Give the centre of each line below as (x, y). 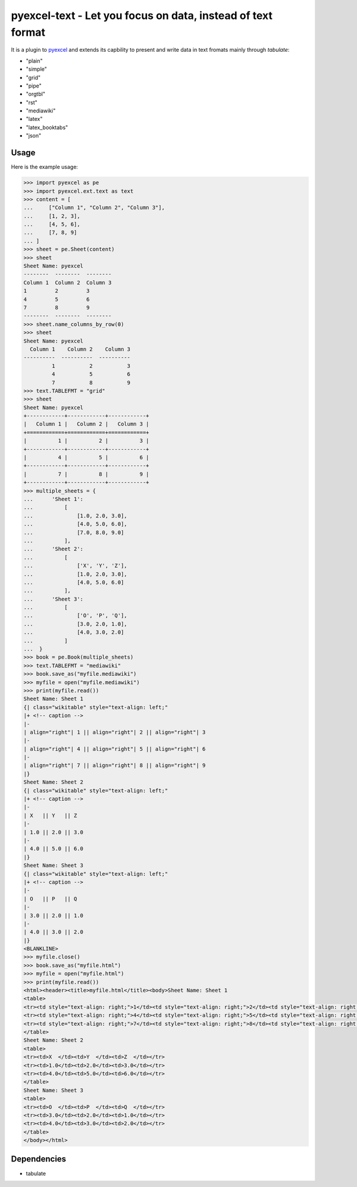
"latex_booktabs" (47, 127)
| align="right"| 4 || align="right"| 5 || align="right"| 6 (115, 749)
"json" (34, 136)
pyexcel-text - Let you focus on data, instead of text (142, 15)
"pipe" (34, 86)
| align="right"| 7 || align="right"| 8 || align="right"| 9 (115, 765)
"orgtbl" (36, 94)
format (28, 32)
